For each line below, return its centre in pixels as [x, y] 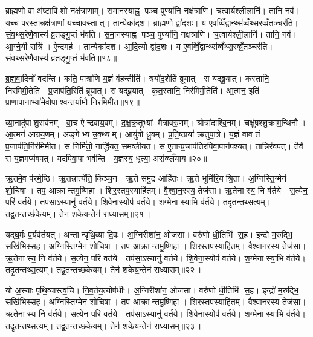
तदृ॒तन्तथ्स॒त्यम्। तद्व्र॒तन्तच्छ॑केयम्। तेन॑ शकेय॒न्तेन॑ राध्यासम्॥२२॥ [103, 270]
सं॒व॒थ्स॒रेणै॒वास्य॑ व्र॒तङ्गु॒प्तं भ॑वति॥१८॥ [61, 58]
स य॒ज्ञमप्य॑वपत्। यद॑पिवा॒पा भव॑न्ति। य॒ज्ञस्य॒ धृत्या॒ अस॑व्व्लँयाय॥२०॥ [106, 158]
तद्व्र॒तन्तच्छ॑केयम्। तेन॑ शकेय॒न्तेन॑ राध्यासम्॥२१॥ [78, 213]
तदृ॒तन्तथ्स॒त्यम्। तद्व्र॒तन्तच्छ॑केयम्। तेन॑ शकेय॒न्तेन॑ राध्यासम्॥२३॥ [103, 325]
